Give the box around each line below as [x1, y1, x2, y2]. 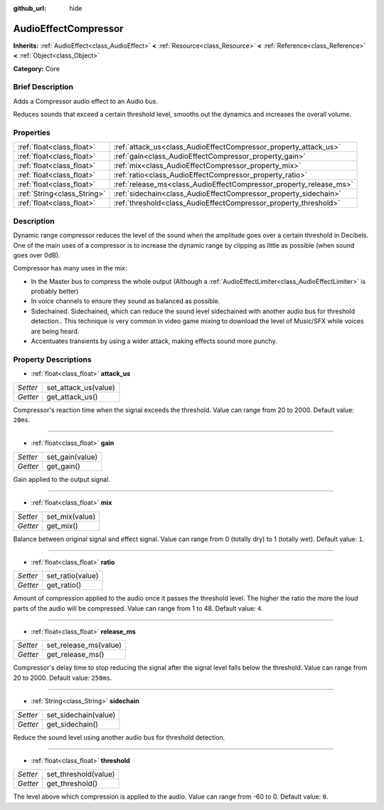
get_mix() [46, 520, 78, 530]
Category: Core [13, 64, 60, 73]
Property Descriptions [13, 354, 92, 364]
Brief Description [13, 82, 74, 92]
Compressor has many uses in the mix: [13, 264, 127, 273]
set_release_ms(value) [46, 641, 122, 651]
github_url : [13, 4, 46, 12]
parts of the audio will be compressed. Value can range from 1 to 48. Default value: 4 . [13, 604, 263, 612]
